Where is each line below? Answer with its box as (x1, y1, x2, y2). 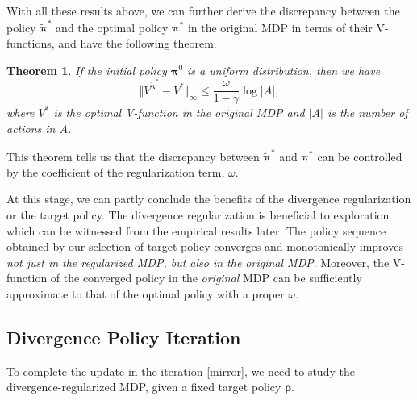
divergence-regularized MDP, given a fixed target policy (6, 378, 281, 395)
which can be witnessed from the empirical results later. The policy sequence (6, 222, 386, 239)
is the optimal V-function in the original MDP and (53, 104, 305, 121)
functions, (6, 34, 55, 51)
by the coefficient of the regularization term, (6, 163, 225, 180)
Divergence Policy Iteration (6, 324, 241, 349)
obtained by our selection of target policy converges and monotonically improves (6, 238, 403, 255)
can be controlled (317, 148, 402, 165)
